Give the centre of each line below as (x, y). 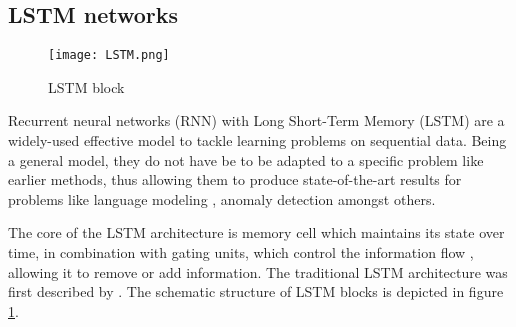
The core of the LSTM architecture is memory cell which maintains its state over (256, 232)
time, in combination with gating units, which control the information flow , (241, 252)
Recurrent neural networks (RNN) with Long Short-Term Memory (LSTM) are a (256, 120)
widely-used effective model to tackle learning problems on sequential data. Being (257, 140)
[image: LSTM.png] (109, 55)
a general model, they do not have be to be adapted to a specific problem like (246, 159)
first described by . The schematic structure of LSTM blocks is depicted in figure (256, 291)
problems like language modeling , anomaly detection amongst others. (222, 198)
